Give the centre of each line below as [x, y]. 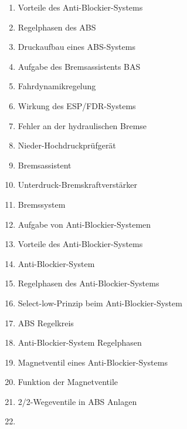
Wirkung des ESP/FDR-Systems [77, 105]
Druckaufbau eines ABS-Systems [76, 47]
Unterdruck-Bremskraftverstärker [78, 185]
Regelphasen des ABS [57, 27]
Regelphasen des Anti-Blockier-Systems [89, 283]
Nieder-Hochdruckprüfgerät [67, 145]
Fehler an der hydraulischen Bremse [82, 125]
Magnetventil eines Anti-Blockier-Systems [93, 362]
